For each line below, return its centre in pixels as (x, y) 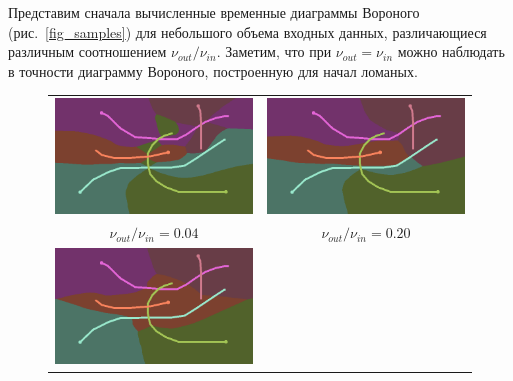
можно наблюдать (451, 51)
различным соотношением (87, 51)
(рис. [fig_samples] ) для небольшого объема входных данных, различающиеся (247, 31)
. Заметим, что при (274, 51)
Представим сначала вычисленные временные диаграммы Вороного (214, 12)
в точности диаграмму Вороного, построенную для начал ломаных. (213, 70)
